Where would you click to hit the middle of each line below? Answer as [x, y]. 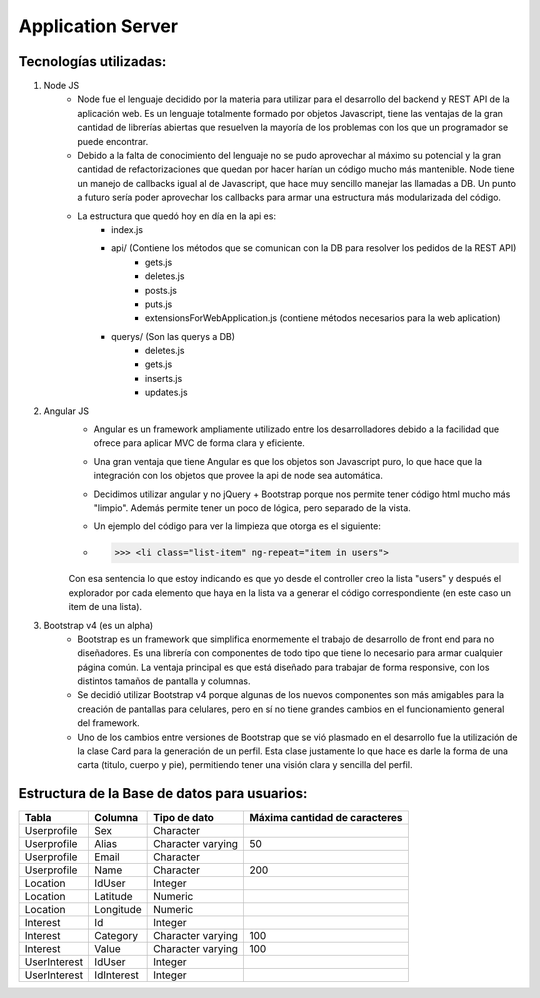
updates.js [167, 392]
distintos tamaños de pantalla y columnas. [164, 681]
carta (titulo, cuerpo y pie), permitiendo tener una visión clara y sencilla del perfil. [245, 765]
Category [116, 936]
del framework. [108, 723]
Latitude [114, 897]
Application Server [98, 26]
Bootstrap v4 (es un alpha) [98, 625]
